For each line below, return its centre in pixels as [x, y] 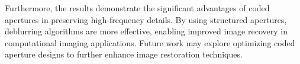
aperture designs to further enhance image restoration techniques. [124, 54]
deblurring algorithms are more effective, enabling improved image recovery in [146, 31]
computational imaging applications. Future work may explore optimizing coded [150, 42]
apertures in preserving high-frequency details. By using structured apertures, [146, 19]
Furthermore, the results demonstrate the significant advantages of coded [137, 8]
